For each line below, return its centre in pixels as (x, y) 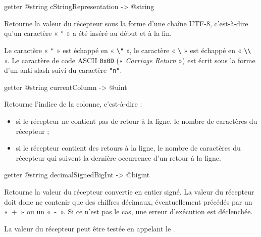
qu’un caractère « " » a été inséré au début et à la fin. (88, 33)
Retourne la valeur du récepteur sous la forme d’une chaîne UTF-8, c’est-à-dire (126, 23)
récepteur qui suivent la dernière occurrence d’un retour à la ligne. (118, 157)
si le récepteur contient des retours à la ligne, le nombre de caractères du (128, 148)
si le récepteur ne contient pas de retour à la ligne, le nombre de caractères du (137, 121)
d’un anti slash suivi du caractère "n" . (63, 70)
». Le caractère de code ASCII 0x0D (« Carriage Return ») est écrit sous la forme (130, 60)
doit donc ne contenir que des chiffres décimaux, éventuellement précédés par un (128, 201)
